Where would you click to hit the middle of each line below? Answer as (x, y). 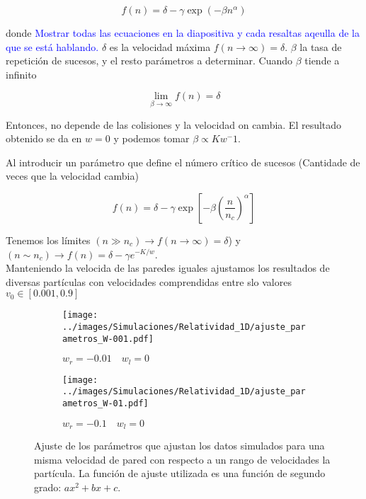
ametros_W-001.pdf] (108, 339)
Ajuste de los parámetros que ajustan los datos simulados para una (179, 446)
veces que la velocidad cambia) (72, 176)
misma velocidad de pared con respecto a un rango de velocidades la (182, 459)
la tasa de (321, 46)
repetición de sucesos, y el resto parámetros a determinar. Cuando (149, 61)
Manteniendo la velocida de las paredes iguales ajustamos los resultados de (168, 268)
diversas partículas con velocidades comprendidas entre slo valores (149, 281)
